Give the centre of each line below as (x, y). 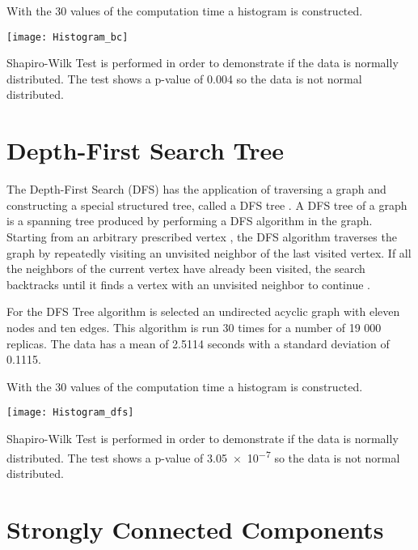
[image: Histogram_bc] (68, 37)
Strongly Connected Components (195, 529)
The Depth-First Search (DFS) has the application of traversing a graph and (196, 189)
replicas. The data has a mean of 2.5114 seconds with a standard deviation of (198, 343)
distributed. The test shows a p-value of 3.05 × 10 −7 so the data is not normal (203, 456)
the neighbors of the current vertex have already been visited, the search (186, 269)
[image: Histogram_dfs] (70, 413)
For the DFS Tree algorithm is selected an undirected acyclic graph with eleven (203, 311)
